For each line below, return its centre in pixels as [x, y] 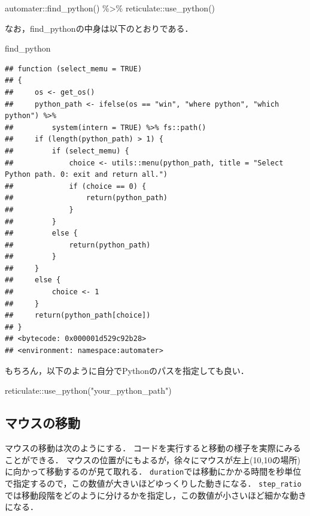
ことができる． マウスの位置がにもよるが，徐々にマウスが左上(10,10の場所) [153, 459]
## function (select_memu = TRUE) [74, 69]
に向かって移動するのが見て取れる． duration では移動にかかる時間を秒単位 [153, 471]
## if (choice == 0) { [76, 186]
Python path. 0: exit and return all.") [86, 175]
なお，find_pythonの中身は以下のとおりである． [99, 28]
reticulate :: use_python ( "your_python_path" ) [88, 390]
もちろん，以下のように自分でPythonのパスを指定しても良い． [127, 370]
